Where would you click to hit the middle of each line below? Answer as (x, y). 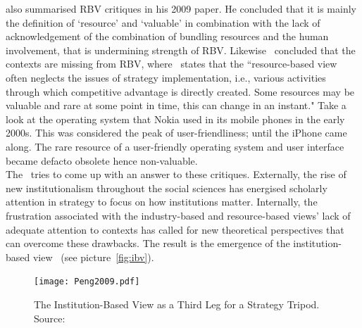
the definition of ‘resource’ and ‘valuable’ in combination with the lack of (163, 22)
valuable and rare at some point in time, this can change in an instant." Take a (176, 105)
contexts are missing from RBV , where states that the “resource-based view (171, 64)
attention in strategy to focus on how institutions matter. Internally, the (162, 202)
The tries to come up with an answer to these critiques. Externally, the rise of (176, 174)
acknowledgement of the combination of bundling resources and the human (167, 36)
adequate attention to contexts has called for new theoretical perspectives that (175, 229)
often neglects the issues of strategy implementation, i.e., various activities (166, 77)
